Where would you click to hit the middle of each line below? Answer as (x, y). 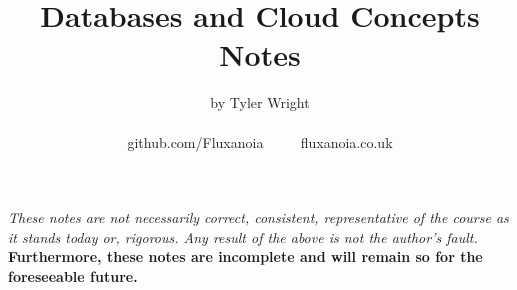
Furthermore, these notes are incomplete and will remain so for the (245, 256)
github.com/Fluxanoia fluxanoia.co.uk (260, 141)
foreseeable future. (73, 275)
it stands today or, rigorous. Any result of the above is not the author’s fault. (243, 236)
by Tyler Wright (260, 102)
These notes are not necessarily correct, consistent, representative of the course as (258, 217)
